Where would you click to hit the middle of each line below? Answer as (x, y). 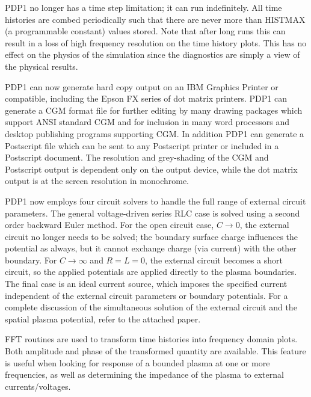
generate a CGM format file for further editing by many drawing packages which (154, 110)
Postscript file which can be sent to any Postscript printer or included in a (142, 145)
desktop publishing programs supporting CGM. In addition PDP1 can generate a (155, 133)
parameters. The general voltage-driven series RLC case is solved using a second (152, 213)
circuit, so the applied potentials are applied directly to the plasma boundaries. (151, 272)
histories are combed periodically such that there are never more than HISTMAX (155, 19)
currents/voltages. (38, 386)
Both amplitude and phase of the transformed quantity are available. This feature (155, 351)
